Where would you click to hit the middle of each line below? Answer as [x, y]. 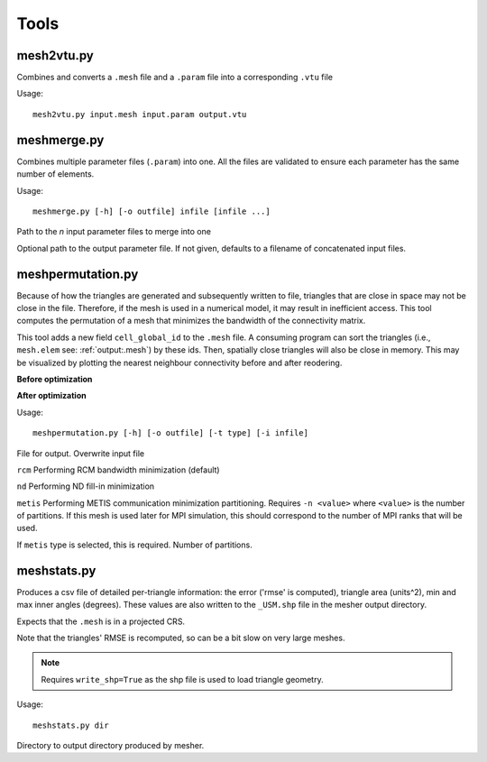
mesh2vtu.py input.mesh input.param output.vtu [140, 114]
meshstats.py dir [71, 725]
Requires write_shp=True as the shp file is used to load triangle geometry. [182, 679]
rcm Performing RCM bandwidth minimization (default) [118, 470]
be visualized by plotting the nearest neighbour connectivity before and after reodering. [179, 363]
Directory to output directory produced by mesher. [110, 745]
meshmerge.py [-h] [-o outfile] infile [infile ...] [152, 211]
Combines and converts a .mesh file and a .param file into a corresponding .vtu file [175, 78]
